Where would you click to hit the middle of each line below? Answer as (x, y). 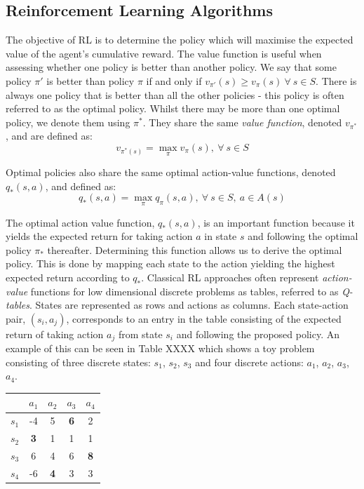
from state (140, 334)
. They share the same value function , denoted (242, 122)
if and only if (174, 80)
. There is (336, 80)
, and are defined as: (49, 136)
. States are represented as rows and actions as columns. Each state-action (189, 305)
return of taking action (55, 334)
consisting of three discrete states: (78, 362)
